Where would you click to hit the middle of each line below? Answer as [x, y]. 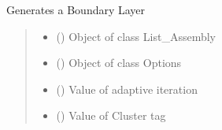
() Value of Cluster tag [111, 115]
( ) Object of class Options [119, 63]
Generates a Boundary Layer [76, 9]
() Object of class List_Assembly [136, 36]
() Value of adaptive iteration [127, 89]
